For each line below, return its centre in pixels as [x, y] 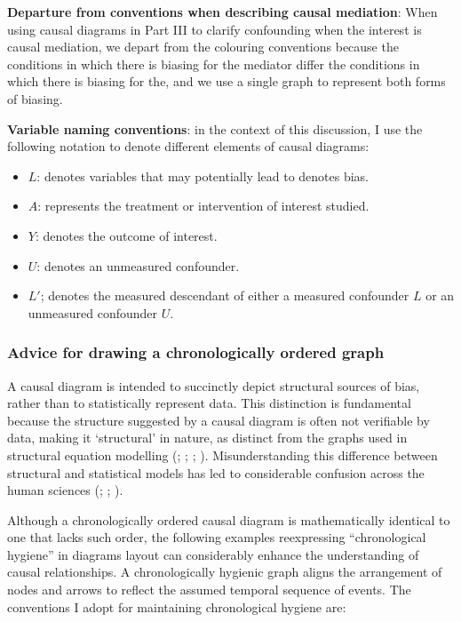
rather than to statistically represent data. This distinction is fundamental [209, 403]
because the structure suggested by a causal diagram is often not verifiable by [219, 420]
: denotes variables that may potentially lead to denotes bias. [203, 175]
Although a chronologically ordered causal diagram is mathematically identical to [229, 519]
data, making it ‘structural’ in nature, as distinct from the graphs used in [207, 438]
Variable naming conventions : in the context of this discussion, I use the [215, 128]
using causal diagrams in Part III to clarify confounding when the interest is [215, 29]
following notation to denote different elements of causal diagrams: [188, 146]
